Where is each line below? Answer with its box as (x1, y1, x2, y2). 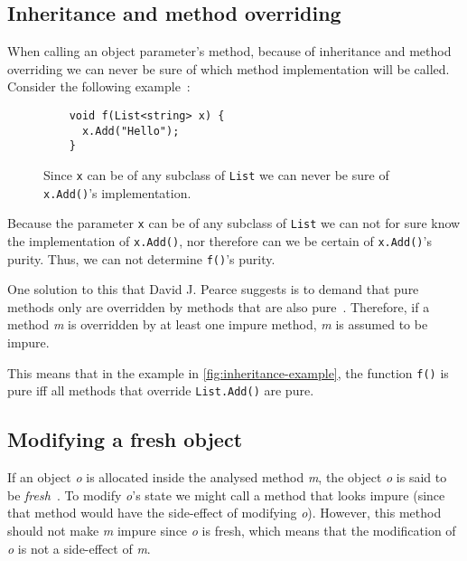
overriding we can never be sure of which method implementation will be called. (7, 59, 450, 78)
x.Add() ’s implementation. (43, 183, 191, 202)
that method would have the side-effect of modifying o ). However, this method (7, 503, 442, 522)
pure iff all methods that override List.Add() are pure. (7, 381, 314, 400)
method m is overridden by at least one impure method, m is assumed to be (7, 315, 428, 334)
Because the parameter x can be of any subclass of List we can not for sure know (7, 214, 461, 233)
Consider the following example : (7, 77, 191, 96)
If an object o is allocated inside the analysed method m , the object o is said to (7, 468, 447, 487)
